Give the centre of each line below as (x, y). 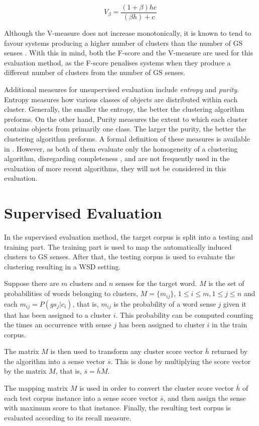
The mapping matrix (36, 388)
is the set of (226, 283)
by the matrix (25, 371)
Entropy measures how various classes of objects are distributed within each (121, 99)
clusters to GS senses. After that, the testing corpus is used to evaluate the (119, 257)
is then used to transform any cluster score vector (127, 351)
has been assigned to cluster (162, 325)
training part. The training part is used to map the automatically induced (118, 246)
